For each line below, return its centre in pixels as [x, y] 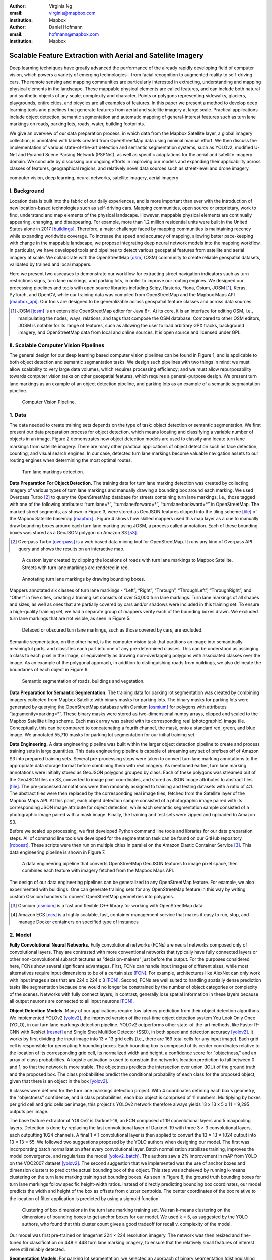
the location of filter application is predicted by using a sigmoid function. [84, 1198]
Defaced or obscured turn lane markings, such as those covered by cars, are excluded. [113, 630]
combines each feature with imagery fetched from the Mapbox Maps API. [98, 871]
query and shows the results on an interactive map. [72, 549]
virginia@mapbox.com [72, 13]
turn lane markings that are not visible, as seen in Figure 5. [70, 618]
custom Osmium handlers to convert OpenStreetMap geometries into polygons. [92, 896]
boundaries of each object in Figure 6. [49, 670]
